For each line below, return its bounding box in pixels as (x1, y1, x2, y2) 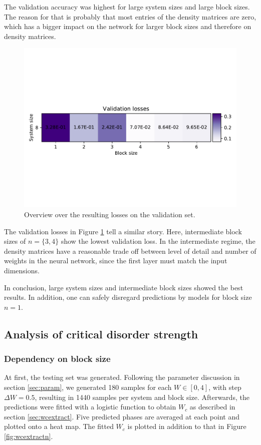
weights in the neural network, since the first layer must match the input (4, 255, 227, 266)
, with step (208, 381, 241, 392)
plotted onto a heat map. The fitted (4, 421, 114, 431)
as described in (189, 401, 235, 412)
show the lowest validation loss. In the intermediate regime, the (61, 236, 255, 246)
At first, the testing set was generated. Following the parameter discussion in (4, 372, 240, 382)
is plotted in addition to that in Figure (127, 421, 246, 431)
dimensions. (4, 265, 40, 275)
